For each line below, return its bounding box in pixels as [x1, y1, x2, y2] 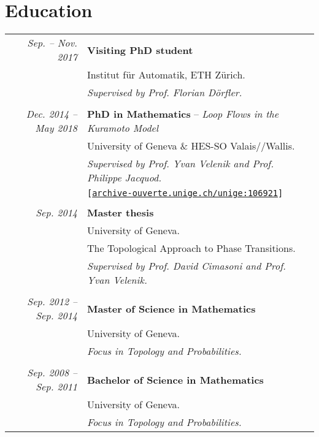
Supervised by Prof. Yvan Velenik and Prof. [87, 156, 274, 171]
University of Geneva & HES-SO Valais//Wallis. [87, 139, 295, 153]
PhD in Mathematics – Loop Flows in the [87, 107, 279, 121]
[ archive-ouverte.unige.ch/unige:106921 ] [87, 188, 283, 199]
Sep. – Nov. [27, 36, 77, 50]
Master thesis [87, 205, 154, 220]
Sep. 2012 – [27, 294, 77, 309]
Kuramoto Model [87, 121, 159, 135]
